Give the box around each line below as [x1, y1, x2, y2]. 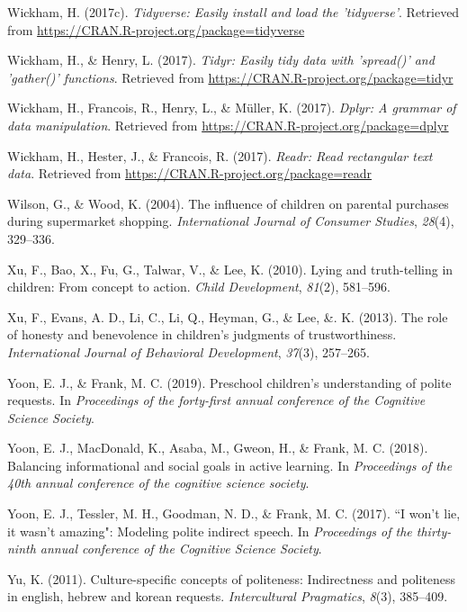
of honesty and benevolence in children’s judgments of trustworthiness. [7, 325, 397, 344]
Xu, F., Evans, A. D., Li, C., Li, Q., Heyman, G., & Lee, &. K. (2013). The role [7, 307, 448, 326]
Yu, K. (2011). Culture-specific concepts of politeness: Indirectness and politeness [7, 569, 456, 588]
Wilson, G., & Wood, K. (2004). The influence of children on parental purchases [7, 193, 449, 212]
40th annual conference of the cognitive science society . [7, 473, 310, 492]
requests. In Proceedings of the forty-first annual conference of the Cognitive [7, 391, 426, 409]
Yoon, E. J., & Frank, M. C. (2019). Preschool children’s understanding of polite [7, 373, 452, 391]
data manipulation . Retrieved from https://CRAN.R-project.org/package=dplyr [7, 115, 449, 134]
